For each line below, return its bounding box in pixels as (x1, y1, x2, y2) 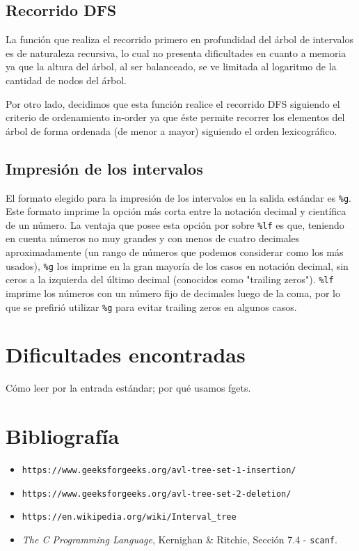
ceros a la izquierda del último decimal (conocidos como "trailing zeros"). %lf (6, 272, 334, 287)
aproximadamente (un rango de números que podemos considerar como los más (6, 245, 344, 259)
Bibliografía (6, 422, 120, 450)
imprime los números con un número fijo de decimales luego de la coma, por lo (6, 285, 341, 300)
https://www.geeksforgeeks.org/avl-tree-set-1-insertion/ (22, 465, 296, 476)
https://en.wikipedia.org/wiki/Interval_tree (22, 512, 237, 522)
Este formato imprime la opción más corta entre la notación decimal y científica (6, 204, 346, 218)
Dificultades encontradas (6, 340, 246, 369)
